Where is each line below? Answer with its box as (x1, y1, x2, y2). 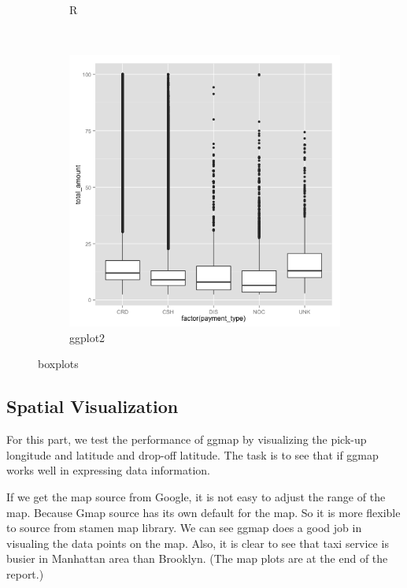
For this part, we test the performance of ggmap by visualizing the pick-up (6, 431, 367, 448)
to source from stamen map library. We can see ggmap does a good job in (6, 519, 362, 536)
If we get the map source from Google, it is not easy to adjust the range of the (6, 488, 386, 504)
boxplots (38, 355, 79, 372)
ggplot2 (69, 329, 105, 345)
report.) (6, 565, 44, 582)
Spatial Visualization (6, 394, 179, 419)
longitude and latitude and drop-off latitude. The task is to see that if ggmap (6, 446, 379, 463)
